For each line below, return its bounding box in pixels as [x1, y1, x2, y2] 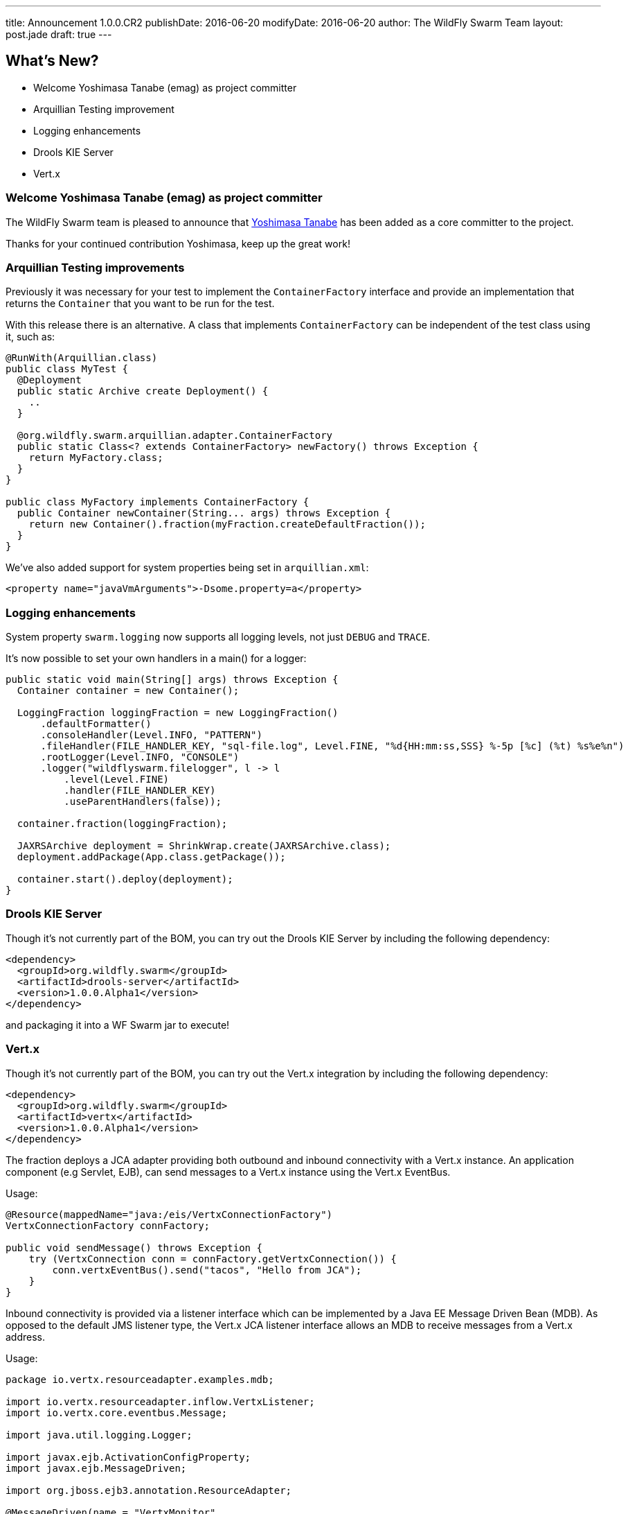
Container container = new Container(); [17, 685, 240, 697]
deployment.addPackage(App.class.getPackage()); [17, 851, 286, 863]
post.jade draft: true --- [6, 28, 112, 40]
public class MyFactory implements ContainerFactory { [6, 496, 309, 508]
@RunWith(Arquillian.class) [6, 352, 158, 364]
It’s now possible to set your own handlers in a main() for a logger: [6, 652, 307, 665]
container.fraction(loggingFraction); [17, 818, 228, 830]
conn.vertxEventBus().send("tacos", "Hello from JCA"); [52, 1264, 362, 1276]
